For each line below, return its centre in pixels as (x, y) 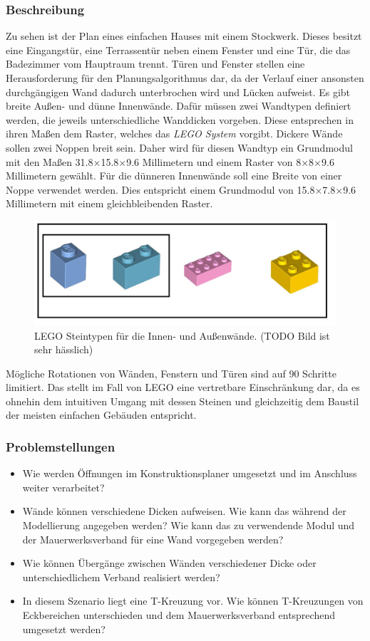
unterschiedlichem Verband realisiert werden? (121, 577)
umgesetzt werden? (64, 629)
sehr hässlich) (64, 349)
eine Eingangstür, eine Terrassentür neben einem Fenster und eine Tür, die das (178, 49)
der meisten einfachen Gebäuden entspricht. (101, 415)
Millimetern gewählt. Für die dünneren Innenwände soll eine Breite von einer (174, 176)
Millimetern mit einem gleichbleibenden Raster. (109, 203)
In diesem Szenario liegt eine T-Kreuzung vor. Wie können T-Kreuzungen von (193, 601)
